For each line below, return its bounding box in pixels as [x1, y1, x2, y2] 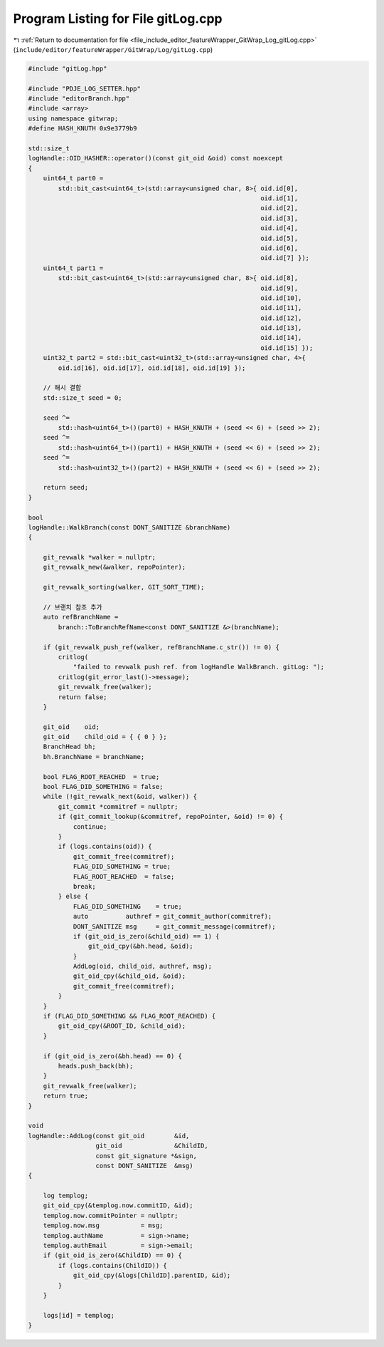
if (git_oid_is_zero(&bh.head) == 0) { [43, 1052, 183, 1060]
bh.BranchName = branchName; [43, 753, 145, 760]
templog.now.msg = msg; [43, 1222, 164, 1229]
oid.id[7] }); [260, 254, 309, 262]
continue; [73, 822, 107, 830]
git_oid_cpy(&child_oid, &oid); [73, 972, 186, 980]
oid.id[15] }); [260, 344, 314, 352]
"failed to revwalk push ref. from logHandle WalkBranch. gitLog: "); [73, 663, 325, 671]
